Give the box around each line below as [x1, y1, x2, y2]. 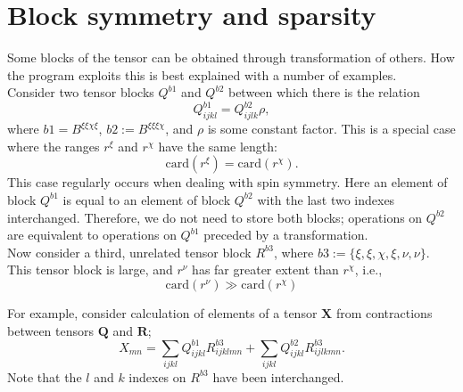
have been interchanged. [212, 367, 344, 386]
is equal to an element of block [62, 190, 231, 208]
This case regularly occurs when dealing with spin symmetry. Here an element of [7, 173, 448, 192]
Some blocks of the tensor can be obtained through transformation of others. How [7, 48, 455, 67]
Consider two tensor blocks [7, 83, 154, 102]
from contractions [335, 303, 433, 322]
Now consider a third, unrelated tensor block [7, 242, 252, 261]
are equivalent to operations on [7, 225, 177, 244]
